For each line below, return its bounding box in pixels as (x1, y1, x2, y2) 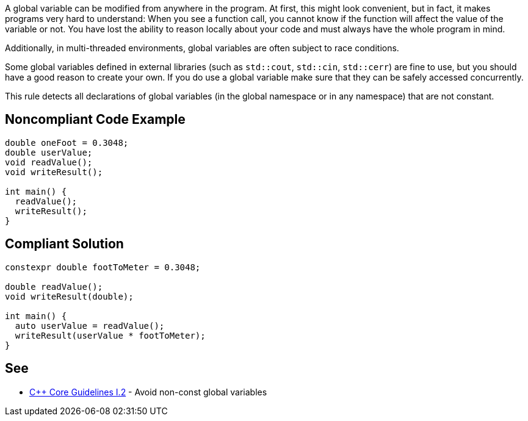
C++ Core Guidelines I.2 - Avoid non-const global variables (29, 386, 267, 397)
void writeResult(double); (5, 291, 134, 301)
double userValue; (5, 147, 93, 157)
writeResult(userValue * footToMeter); (15, 330, 206, 340)
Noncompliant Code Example (5, 112, 186, 128)
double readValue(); (5, 281, 103, 292)
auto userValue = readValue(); (15, 320, 165, 331)
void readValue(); (5, 157, 93, 167)
